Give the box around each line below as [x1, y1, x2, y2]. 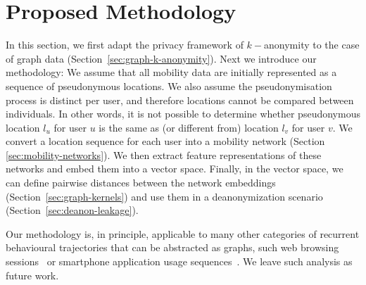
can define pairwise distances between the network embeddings [6, 175, 276, 190]
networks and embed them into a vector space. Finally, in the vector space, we [6, 161, 343, 176]
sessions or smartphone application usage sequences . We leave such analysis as [6, 254, 353, 269]
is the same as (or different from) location [99, 120, 279, 134]
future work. [6, 267, 59, 282]
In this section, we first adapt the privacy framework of [6, 37, 244, 52]
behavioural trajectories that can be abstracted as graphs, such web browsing [6, 240, 339, 255]
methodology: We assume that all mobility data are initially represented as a [6, 65, 337, 80]
